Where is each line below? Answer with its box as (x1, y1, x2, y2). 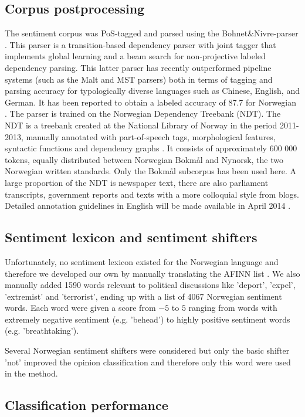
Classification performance (5, 396, 168, 414)
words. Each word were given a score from (5, 301, 156, 314)
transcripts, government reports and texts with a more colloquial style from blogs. (5, 188, 300, 200)
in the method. (5, 367, 58, 379)
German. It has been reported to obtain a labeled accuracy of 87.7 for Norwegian (5, 96, 297, 108)
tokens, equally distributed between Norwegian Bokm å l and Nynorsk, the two (5, 153, 283, 165)
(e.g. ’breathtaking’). (5, 324, 79, 337)
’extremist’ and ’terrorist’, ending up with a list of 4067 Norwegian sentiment (5, 290, 282, 302)
